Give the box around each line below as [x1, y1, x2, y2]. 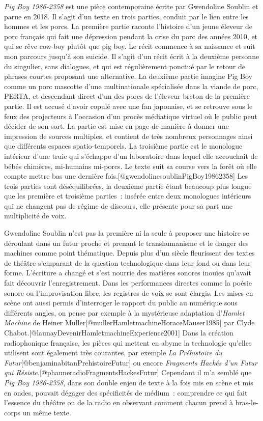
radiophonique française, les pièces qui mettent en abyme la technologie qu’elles [4, 337, 252, 348]
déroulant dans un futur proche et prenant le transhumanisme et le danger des [4, 237, 249, 248]
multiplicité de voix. [4, 210, 67, 221]
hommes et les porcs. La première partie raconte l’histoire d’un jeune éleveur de [4, 21, 253, 32]
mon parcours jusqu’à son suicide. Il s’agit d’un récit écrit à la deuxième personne [4, 50, 259, 61]
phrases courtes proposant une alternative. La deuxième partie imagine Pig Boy [4, 71, 252, 81]
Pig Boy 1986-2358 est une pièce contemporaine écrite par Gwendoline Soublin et [4, 1, 258, 11]
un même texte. [22, 407, 71, 417]
